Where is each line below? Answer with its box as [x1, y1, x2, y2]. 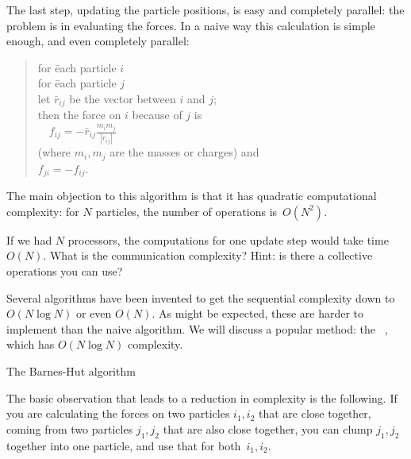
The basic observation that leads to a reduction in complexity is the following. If [6, 389, 398, 406]
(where [37, 144, 71, 160]
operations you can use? [6, 263, 123, 280]
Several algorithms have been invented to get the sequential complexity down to [6, 289, 395, 306]
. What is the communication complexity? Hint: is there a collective [43, 247, 373, 264]
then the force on [37, 106, 121, 123]
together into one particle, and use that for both [6, 437, 241, 453]
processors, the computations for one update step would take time [67, 231, 389, 248]
